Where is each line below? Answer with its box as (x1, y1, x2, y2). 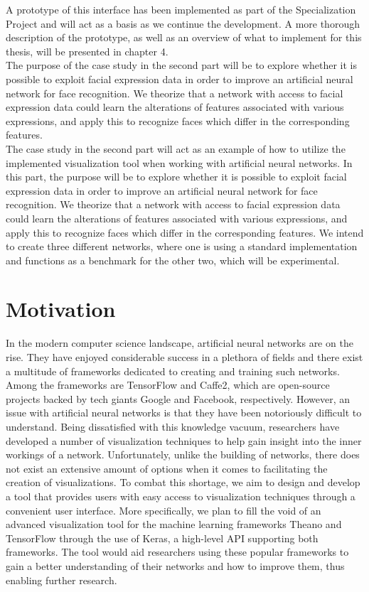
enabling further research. (6, 572, 117, 587)
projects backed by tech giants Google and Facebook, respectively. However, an (6, 391, 351, 406)
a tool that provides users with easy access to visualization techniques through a (6, 488, 355, 503)
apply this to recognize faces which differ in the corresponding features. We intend (6, 225, 364, 240)
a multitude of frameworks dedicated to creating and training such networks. (6, 363, 340, 378)
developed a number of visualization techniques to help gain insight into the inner (6, 433, 362, 448)
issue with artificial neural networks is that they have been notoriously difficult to (6, 405, 362, 420)
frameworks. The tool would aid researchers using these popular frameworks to (6, 544, 349, 559)
